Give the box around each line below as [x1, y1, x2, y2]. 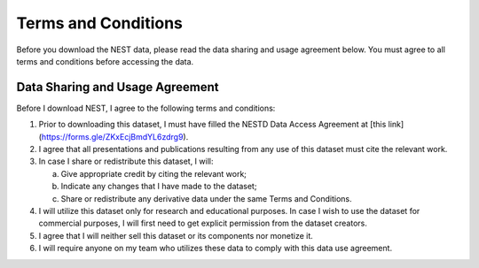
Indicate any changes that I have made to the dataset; [60, 181, 257, 192]
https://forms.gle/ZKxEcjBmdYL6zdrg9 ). [41, 131, 189, 142]
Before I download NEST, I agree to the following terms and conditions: [16, 103, 276, 113]
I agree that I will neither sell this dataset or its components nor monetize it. [38, 230, 314, 241]
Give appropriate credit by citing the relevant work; [60, 168, 247, 179]
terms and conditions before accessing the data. [16, 56, 194, 66]
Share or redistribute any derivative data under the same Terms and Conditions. [60, 193, 352, 203]
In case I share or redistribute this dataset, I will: [38, 156, 214, 167]
